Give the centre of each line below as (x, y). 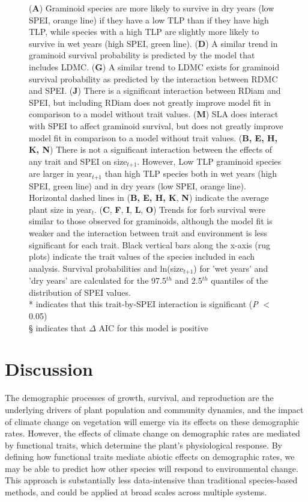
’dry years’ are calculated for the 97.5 (98, 280)
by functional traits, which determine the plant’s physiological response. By (143, 445)
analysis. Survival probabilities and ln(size (106, 268)
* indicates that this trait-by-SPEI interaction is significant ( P (143, 304)
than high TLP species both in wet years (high (191, 173)
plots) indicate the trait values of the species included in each (142, 256)
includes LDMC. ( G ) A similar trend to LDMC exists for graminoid (154, 66)
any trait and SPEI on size (78, 161)
